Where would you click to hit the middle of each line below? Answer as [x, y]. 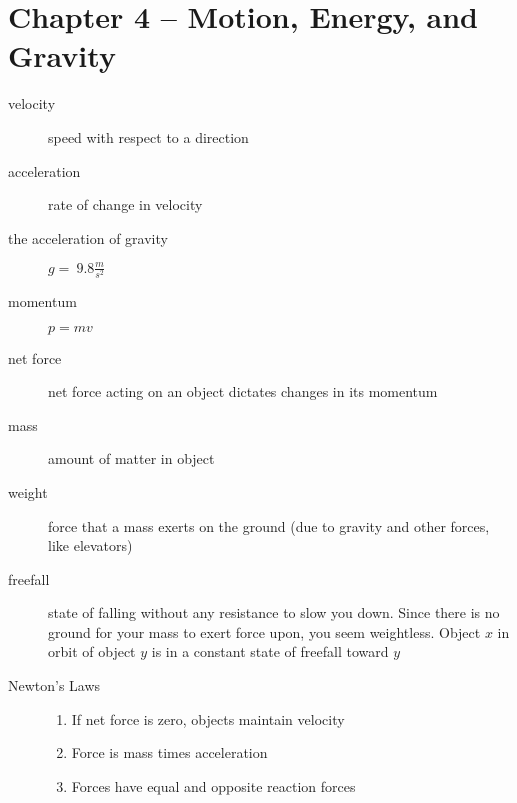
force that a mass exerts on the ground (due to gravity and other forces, [269, 525]
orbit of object [92, 651]
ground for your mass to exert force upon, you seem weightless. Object [264, 631]
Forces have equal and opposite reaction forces [213, 785]
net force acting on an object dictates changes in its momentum [243, 391]
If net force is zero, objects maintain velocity [208, 718]
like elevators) [90, 545]
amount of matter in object [131, 458]
